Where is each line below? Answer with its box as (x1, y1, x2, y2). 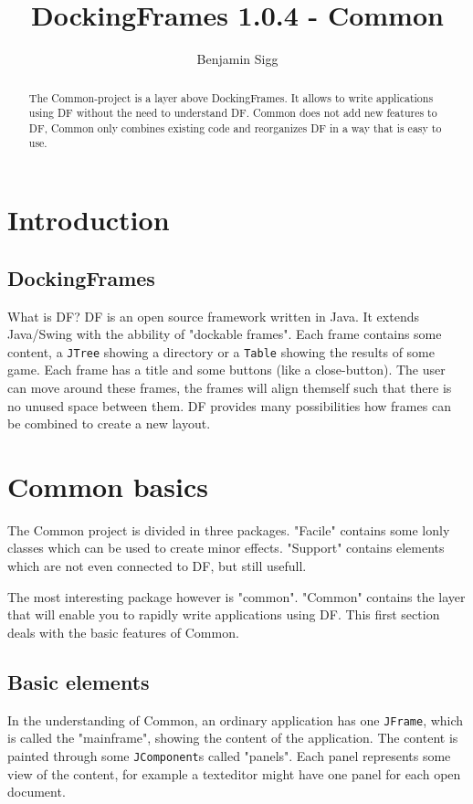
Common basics (7, 467, 208, 504)
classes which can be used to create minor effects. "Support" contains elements (7, 538, 445, 557)
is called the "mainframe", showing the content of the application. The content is (7, 728, 458, 747)
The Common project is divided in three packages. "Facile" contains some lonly (7, 520, 450, 539)
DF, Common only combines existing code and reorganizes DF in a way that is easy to (28, 120, 442, 135)
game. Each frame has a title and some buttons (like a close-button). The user (7, 360, 446, 379)
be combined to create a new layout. (7, 414, 211, 433)
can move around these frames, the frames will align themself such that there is (7, 377, 452, 397)
